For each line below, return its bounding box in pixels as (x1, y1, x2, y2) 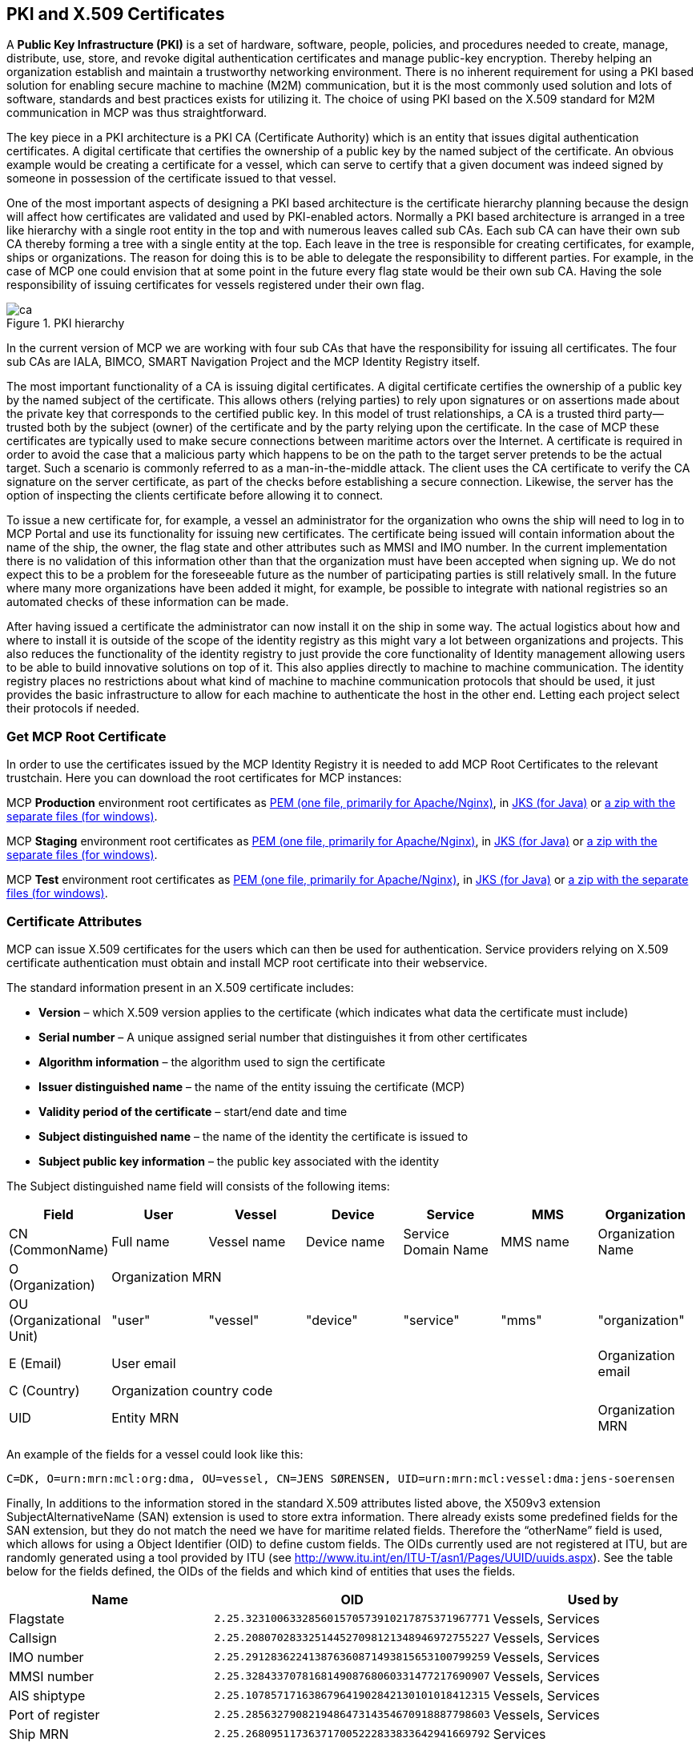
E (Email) (9, 1355, 62, 1371)
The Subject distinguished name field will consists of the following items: (6, 1178, 390, 1193)
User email (111, 1355, 176, 1371)
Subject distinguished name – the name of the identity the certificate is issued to (38, 1129, 469, 1143)
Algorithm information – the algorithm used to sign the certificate (38, 1054, 385, 1069)
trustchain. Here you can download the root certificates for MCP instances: (6, 771, 402, 785)
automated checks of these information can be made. (6, 595, 289, 609)
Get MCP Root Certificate (6, 728, 167, 745)
